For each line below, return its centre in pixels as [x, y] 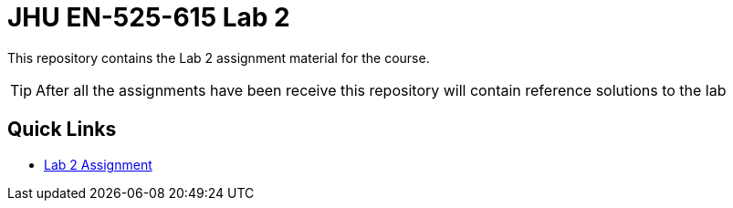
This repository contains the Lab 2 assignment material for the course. [219, 57]
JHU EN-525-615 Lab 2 [149, 17]
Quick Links [62, 130]
